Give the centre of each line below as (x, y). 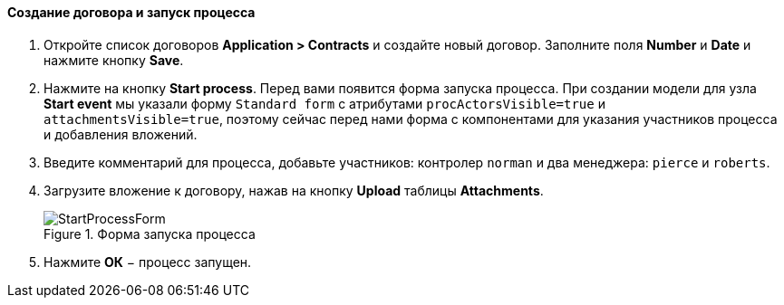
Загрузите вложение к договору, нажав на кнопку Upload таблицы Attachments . (294, 190)
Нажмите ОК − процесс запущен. (148, 262)
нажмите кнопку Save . (114, 60)
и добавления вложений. (121, 134)
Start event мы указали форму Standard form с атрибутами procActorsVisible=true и (324, 103)
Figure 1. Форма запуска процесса (150, 234)
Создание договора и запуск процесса (131, 12)
